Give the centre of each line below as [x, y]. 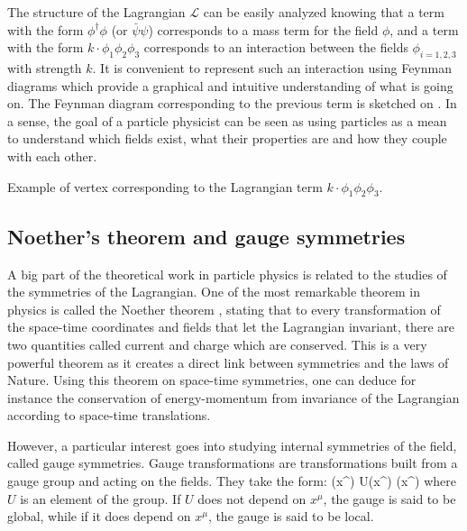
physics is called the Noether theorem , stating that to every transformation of [224, 309]
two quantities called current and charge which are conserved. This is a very [217, 344]
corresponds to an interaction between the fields [276, 47]
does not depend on [252, 498]
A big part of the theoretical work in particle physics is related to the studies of [227, 274]
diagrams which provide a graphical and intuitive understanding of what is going [230, 85]
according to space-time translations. [109, 415]
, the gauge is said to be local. [291, 516]
